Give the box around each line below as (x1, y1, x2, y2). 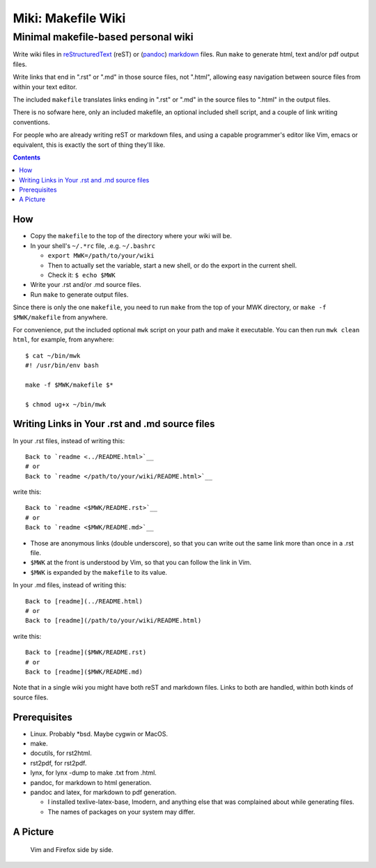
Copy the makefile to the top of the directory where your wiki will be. (30, 232, 233, 240)
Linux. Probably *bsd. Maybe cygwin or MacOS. (30, 729, 169, 738)
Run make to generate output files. (30, 290, 129, 299)
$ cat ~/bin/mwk (25, 352, 81, 359)
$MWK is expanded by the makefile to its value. (30, 568, 167, 576)
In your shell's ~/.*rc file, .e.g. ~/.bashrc (30, 241, 156, 250)
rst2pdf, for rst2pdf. (30, 759, 87, 767)
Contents (13, 153, 41, 162)
